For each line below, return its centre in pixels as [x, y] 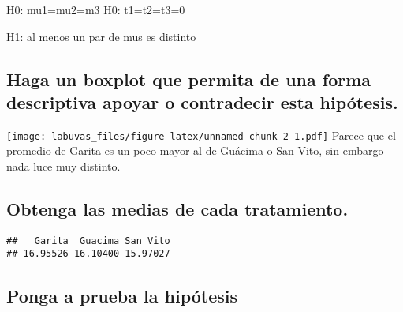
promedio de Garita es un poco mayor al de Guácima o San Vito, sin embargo [195, 150]
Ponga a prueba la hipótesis [122, 295]
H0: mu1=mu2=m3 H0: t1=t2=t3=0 [96, 9]
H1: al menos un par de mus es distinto [101, 36]
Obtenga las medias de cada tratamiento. [177, 209]
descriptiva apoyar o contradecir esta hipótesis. [202, 101]
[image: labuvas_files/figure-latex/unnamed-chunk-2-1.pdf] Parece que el [201, 135]
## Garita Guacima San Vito [88, 241]
